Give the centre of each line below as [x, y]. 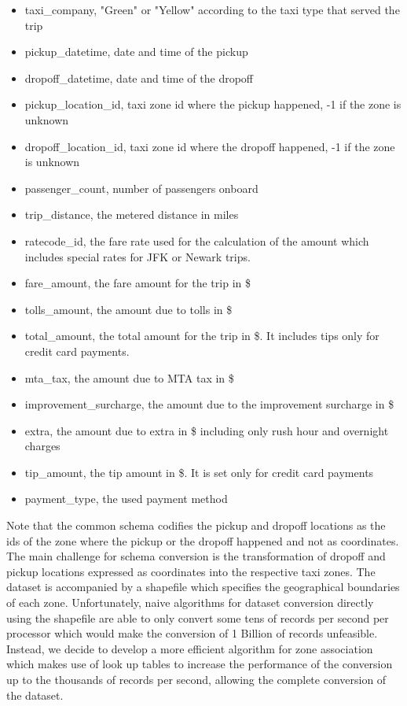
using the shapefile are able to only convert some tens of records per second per [198, 617]
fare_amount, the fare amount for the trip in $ [137, 283]
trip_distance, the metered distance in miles [132, 214]
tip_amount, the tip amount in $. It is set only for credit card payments [199, 472]
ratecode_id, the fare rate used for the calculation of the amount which [197, 240]
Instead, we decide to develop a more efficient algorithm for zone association [190, 648]
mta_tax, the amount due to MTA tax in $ [129, 377]
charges [42, 446]
